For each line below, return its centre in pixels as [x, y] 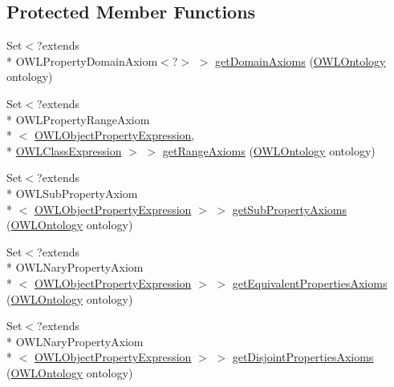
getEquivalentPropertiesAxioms [310, 282]
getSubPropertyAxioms [289, 209]
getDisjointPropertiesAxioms [303, 357]
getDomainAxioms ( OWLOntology [301, 60]
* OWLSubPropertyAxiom [72, 193]
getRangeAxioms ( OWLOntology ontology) [269, 150]
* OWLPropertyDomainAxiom [82, 60]
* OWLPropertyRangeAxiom [78, 119]
